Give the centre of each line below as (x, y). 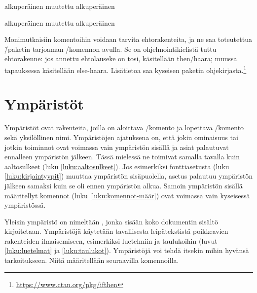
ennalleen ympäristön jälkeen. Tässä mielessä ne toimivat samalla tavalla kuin (122, 157)
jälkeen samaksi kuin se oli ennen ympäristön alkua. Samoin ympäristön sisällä (124, 185)
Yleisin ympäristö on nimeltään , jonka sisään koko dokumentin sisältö (111, 221)
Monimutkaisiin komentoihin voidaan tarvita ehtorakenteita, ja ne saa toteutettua (128, 39)
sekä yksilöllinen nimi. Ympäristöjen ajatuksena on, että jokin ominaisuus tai (121, 137)
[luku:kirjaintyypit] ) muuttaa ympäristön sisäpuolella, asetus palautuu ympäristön (129, 176)
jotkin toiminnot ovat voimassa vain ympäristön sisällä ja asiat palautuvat (117, 147)
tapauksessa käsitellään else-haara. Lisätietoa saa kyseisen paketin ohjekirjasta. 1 (126, 69)
